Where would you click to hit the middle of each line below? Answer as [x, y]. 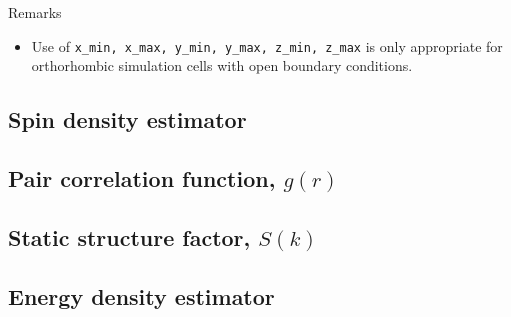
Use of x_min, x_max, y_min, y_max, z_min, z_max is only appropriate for [267, 45]
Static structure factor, [129, 236]
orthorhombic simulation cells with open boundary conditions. [222, 65]
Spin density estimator [127, 119]
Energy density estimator [141, 295]
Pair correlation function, [142, 178]
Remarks [35, 12]
